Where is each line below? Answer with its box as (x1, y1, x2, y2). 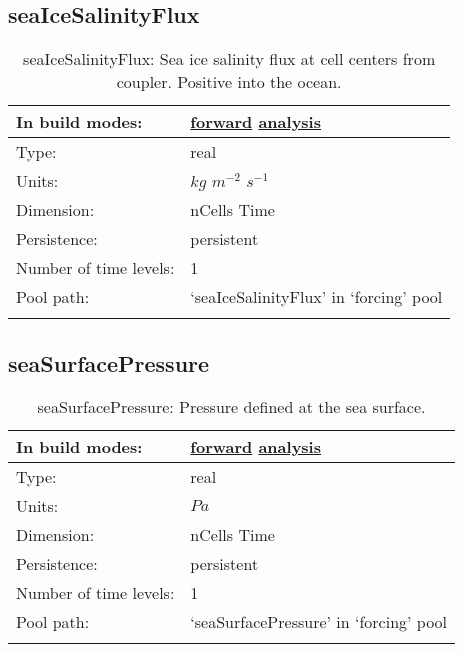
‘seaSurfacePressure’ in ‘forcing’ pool (190, 610, 448, 634)
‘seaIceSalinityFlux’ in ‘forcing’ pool (190, 285, 443, 309)
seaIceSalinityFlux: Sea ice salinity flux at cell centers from (23, 47, 436, 71)
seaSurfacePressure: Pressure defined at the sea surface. (37, 395, 426, 419)
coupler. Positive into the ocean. (116, 70, 342, 94)
